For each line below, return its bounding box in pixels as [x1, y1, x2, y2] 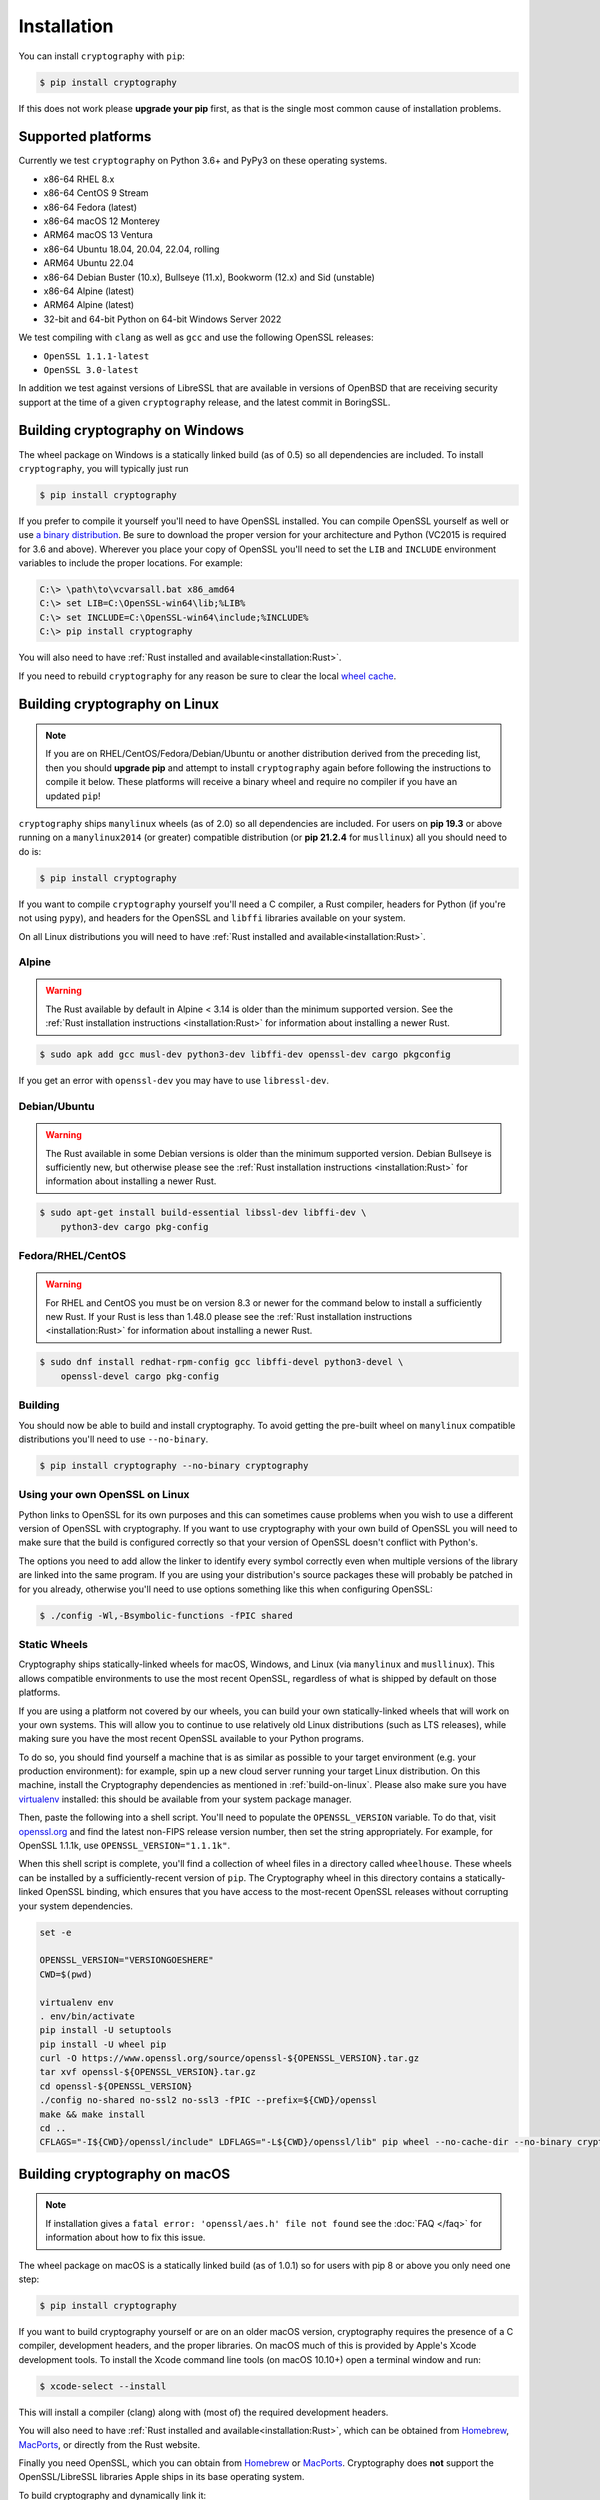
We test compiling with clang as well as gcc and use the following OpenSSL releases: [18, 331, 374, 344]
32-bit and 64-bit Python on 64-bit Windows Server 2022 [43, 313, 282, 325]
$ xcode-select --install [39, 2380, 167, 2392]
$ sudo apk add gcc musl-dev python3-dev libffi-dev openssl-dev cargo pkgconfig [39, 1049, 452, 1060]
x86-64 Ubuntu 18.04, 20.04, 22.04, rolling [43, 243, 220, 255]
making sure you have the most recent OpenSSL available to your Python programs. [18, 1733, 364, 1745]
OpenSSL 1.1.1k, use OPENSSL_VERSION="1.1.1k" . [18, 1840, 231, 1852]
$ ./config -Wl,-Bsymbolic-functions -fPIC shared [39, 1610, 294, 1621]
